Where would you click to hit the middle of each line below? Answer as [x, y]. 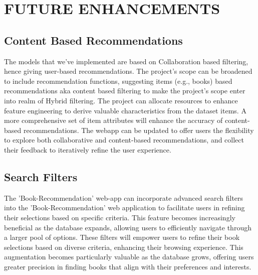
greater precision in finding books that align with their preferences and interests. [128, 266]
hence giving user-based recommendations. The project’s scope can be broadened [128, 71]
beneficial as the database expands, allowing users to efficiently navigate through [128, 227]
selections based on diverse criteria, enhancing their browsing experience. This [124, 247]
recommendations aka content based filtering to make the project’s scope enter [125, 91]
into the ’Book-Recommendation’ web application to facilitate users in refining [124, 208]
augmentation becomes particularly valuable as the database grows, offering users [129, 257]
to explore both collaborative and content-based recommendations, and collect [124, 140]
